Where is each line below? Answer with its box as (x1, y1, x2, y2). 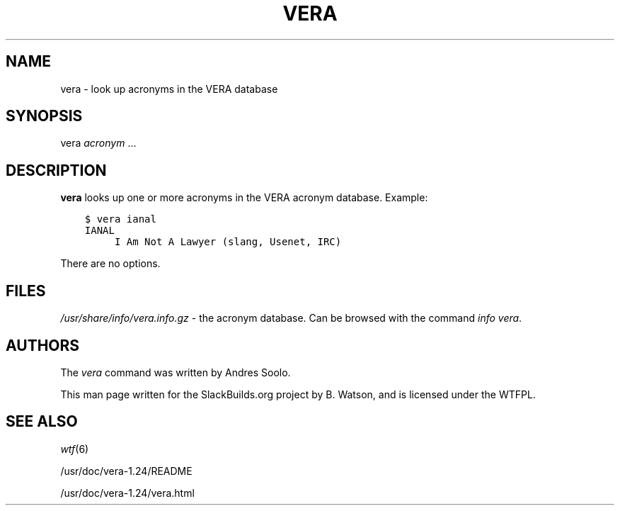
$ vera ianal (84, 213, 156, 225)
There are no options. (60, 257, 161, 270)
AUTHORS (6, 336, 80, 354)
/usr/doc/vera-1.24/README (60, 464, 193, 477)
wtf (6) (60, 442, 89, 455)
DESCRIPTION (6, 161, 107, 179)
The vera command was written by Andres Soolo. (60, 366, 291, 378)
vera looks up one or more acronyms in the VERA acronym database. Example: (60, 191, 428, 204)
